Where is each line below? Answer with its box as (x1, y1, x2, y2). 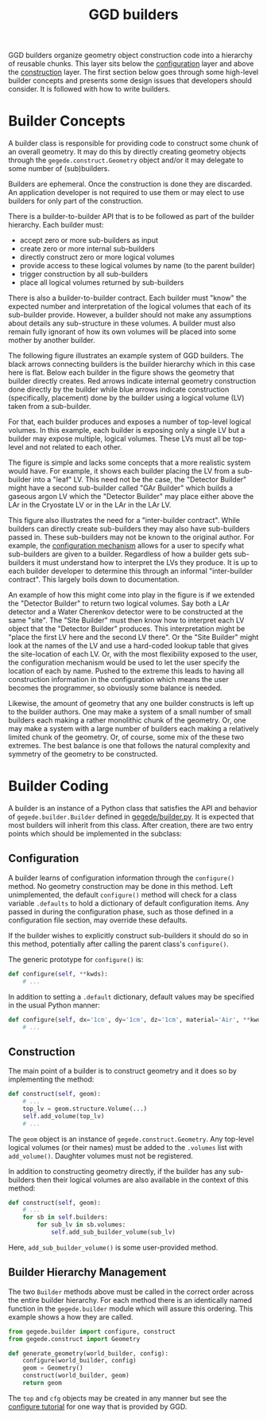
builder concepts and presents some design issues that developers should (8, 76, 253, 85)
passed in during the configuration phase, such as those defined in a (8, 906, 234, 916)
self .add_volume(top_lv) (22, 1112, 105, 1120)
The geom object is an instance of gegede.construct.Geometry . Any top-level (8, 1134, 254, 1144)
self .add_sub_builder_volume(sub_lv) (50, 1228, 176, 1237)
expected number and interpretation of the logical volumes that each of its (8, 302, 252, 311)
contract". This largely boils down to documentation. (8, 575, 180, 584)
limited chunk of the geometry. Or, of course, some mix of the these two (8, 732, 245, 742)
